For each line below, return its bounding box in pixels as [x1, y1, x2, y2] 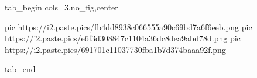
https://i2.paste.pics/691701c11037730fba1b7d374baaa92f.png [5, 43, 226, 55]
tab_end [5, 63, 36, 75]
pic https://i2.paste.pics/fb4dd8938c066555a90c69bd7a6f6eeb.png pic [5, 20, 252, 33]
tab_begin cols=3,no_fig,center [5, 1, 118, 13]
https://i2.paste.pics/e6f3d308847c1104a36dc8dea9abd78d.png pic [5, 32, 241, 44]
